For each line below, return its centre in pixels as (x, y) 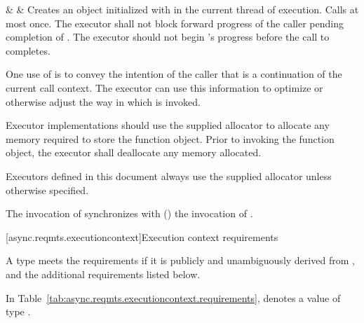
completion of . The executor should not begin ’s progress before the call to (168, 37)
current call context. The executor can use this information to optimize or (164, 87)
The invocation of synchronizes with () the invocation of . (129, 213)
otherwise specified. (47, 190)
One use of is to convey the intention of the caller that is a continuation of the (174, 74)
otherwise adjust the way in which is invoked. (103, 101)
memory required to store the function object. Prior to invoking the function (170, 138)
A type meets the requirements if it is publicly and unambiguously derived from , (180, 260)
